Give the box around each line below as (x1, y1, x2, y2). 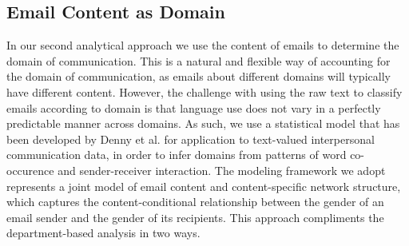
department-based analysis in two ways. (6, 224, 201, 241)
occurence (6, 161, 54, 178)
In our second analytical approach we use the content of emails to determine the (6, 37, 399, 54)
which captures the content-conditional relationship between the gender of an (6, 193, 384, 210)
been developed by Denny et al (6, 130, 157, 147)
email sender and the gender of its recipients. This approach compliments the (6, 208, 384, 225)
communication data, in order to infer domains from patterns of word (6, 146, 347, 163)
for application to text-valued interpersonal (164, 130, 375, 147)
